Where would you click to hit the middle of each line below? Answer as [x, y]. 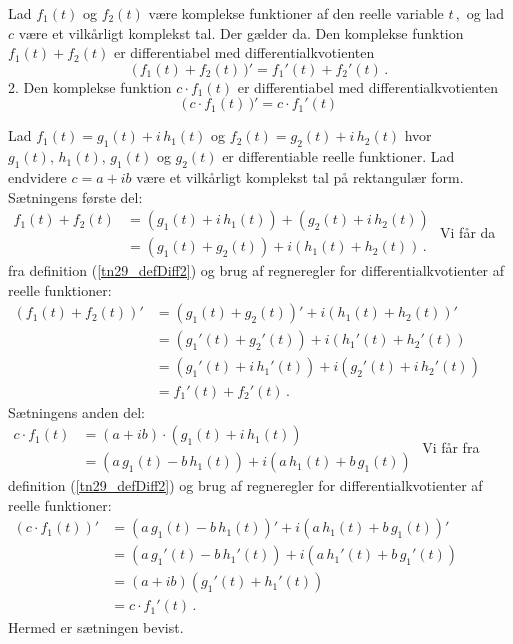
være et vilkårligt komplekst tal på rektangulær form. [300, 176]
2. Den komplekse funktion [90, 86]
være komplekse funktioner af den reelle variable [296, 13]
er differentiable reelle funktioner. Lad [338, 156]
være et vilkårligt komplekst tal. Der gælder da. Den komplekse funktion [241, 32]
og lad [485, 13]
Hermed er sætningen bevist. [96, 626]
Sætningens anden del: [76, 411]
